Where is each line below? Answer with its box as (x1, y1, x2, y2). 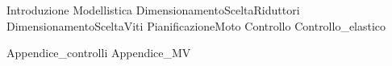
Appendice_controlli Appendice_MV (6, 44, 191, 61)
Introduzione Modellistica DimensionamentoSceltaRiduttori (6, 2, 300, 18)
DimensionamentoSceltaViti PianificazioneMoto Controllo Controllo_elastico (6, 17, 386, 34)
